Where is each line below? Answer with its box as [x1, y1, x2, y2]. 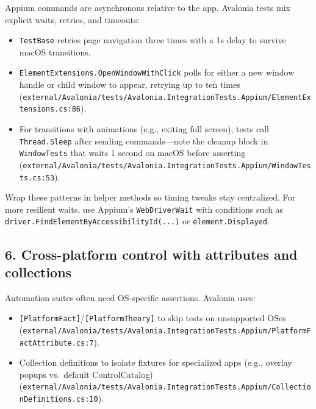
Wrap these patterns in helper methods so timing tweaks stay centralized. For [5, 191, 296, 204]
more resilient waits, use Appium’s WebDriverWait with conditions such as [5, 202, 284, 215]
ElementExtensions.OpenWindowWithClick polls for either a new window [19, 66, 295, 79]
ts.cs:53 [19, 173, 55, 182]
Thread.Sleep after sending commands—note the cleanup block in [19, 134, 268, 147]
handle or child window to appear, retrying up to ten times [19, 78, 240, 91]
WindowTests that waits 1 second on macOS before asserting [19, 146, 246, 159]
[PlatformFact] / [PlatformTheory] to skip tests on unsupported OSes [19, 311, 286, 324]
